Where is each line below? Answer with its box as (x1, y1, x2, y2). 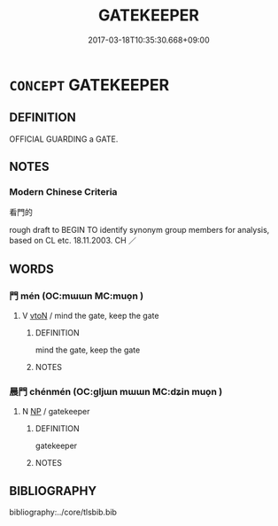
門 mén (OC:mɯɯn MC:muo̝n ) (9, 290, 144, 302)
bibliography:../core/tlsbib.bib (9, 507, 118, 518)
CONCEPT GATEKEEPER (9, 74, 170, 95)
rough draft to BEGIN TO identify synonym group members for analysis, (9, 225, 270, 236)
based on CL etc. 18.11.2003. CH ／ (9, 236, 137, 246)
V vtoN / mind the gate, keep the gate (21, 311, 159, 321)
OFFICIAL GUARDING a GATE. (9, 134, 119, 144)
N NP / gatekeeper (21, 406, 90, 417)
